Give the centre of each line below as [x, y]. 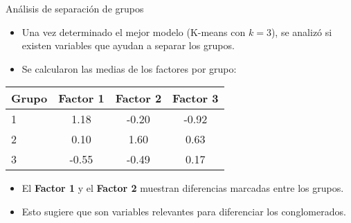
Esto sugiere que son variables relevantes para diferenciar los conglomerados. [184, 211]
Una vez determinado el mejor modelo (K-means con [134, 32]
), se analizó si [301, 32]
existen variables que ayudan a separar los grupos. [128, 45]
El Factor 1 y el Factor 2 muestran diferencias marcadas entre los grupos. [183, 188]
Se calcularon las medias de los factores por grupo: [129, 68]
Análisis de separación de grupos [75, 8]
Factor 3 [196, 98]
